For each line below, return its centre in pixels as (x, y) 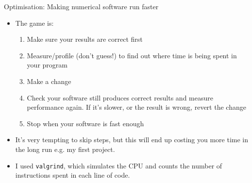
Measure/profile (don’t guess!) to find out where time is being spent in (132, 55)
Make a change (49, 81)
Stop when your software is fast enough (85, 123)
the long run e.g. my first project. (65, 149)
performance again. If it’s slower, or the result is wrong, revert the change (136, 107)
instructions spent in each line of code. (73, 175)
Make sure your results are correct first (85, 39)
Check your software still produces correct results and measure (120, 97)
